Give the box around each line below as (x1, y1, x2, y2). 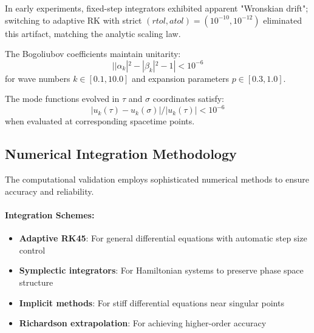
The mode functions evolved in (5, 92, 120, 105)
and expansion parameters (131, 72, 229, 84)
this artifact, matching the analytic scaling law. (5, 27, 181, 39)
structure (19, 276, 53, 289)
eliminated (263, 13, 302, 26)
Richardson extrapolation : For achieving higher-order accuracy (19, 317, 267, 329)
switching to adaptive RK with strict (5, 13, 142, 26)
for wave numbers (5, 72, 70, 84)
